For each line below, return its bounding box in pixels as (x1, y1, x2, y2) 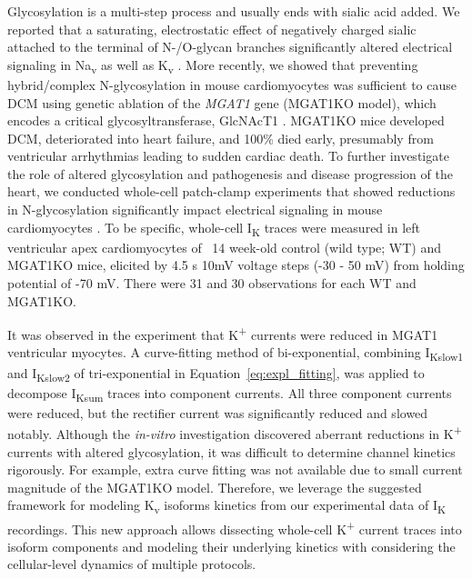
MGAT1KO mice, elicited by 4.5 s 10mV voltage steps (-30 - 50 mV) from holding (7, 255, 465, 275)
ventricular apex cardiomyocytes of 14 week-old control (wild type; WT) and (7, 237, 442, 256)
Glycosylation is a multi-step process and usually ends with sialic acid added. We (7, 2, 460, 20)
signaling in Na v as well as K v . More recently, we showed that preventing (7, 55, 418, 76)
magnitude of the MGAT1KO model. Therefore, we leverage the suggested (7, 477, 422, 496)
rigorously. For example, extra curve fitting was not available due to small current (7, 460, 463, 479)
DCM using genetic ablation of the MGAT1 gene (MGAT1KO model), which (7, 93, 437, 112)
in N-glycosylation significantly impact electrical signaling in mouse (7, 200, 383, 219)
